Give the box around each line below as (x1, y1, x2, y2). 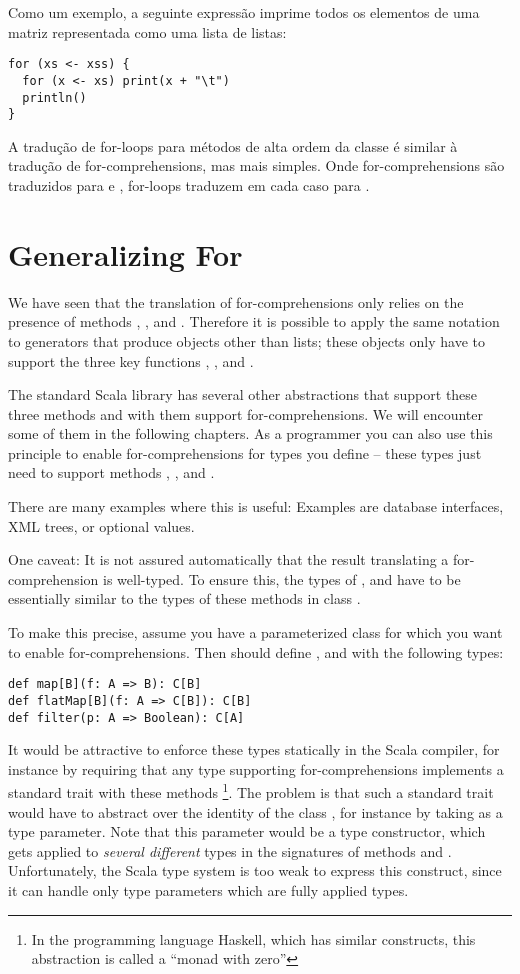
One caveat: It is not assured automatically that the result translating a (8, 549, 449, 570)
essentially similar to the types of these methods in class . (8, 588, 361, 609)
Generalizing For (8, 233, 243, 274)
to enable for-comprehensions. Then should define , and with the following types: (8, 641, 504, 662)
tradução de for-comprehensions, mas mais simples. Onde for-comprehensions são (8, 155, 505, 176)
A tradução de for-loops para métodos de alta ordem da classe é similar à (8, 135, 458, 156)
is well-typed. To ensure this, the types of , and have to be (103, 568, 461, 589)
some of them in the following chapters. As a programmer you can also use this (8, 423, 493, 444)
